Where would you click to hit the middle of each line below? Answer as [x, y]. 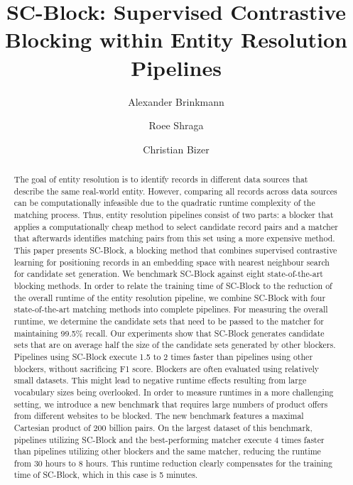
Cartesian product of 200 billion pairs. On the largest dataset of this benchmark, [163, 427]
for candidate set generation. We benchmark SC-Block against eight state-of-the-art [168, 274]
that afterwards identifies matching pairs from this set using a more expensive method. [174, 238]
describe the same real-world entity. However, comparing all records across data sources [175, 191]
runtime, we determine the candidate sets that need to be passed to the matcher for [169, 321]
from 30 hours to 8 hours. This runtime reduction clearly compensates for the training [173, 463]
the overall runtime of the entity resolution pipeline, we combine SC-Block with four [170, 297]
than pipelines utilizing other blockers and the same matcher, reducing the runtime [167, 451]
